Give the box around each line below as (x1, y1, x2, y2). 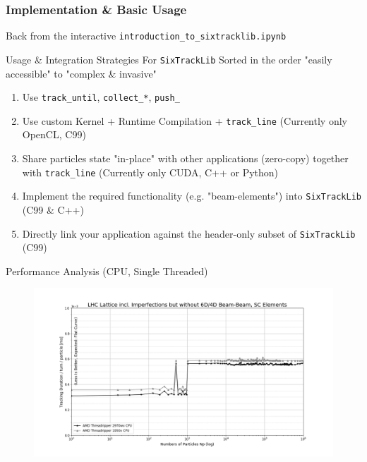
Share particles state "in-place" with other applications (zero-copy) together (22, 151, 349, 166)
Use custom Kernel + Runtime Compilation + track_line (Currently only (22, 113, 347, 128)
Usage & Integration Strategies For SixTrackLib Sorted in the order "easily (6, 51, 332, 66)
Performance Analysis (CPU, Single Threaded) (6, 263, 208, 278)
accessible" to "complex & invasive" (6, 66, 157, 80)
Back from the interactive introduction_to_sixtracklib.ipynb (6, 28, 287, 43)
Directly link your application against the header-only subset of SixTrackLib (22, 226, 356, 241)
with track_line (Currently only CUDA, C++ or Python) (22, 164, 279, 179)
